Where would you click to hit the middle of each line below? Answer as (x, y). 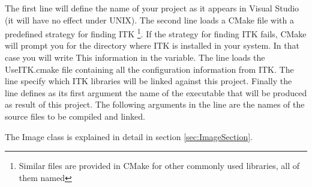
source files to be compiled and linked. (75, 116)
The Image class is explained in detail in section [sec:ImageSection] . (129, 136)
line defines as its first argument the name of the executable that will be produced (156, 92)
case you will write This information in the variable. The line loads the (135, 57)
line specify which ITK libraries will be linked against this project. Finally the (148, 81)
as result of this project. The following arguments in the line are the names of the (155, 104)
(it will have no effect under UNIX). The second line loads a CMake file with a (149, 20)
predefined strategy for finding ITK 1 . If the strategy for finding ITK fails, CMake (156, 33)
